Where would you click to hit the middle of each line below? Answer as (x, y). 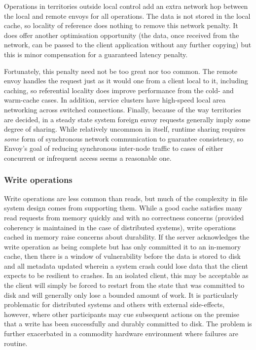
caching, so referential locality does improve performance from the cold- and (119, 90)
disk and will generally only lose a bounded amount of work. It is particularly (121, 295)
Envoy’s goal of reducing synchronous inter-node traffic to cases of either (114, 148)
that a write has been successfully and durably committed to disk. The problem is (128, 324)
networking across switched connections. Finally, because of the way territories (123, 109)
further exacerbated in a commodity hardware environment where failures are (121, 333)
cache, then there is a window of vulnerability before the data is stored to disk (122, 256)
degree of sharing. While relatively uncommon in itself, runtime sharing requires (125, 129)
